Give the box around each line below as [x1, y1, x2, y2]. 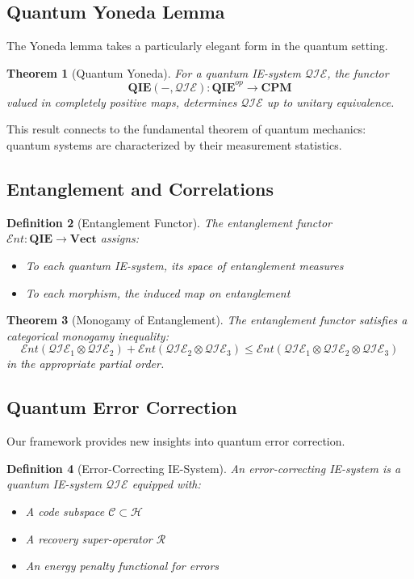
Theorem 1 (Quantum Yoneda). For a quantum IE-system [6, 64, 301, 81]
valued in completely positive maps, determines [6, 93, 237, 110]
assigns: [100, 230, 140, 247]
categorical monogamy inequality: [6, 327, 169, 344]
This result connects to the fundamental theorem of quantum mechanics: [6, 120, 366, 137]
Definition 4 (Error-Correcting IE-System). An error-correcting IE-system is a [6, 459, 401, 476]
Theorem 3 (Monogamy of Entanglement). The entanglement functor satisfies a [6, 311, 408, 328]
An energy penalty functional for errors [25, 557, 220, 574]
